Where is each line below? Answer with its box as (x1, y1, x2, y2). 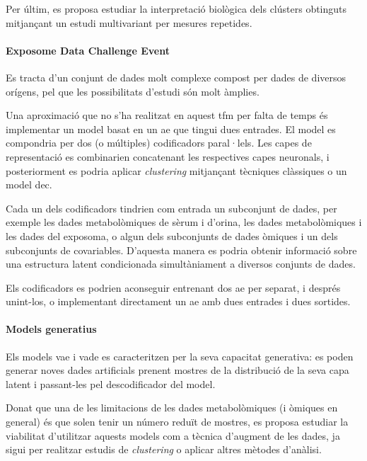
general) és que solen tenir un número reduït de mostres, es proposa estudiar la (6, 414, 349, 429)
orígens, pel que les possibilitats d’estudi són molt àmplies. (6, 84, 260, 98)
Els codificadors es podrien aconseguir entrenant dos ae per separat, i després (6, 280, 341, 295)
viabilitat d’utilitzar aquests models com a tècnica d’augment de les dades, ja (6, 428, 340, 443)
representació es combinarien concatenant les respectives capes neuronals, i (6, 149, 330, 164)
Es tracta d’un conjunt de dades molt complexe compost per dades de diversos (6, 69, 346, 84)
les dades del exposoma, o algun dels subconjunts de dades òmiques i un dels (6, 228, 338, 243)
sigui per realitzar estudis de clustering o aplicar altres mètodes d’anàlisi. (6, 442, 322, 457)
